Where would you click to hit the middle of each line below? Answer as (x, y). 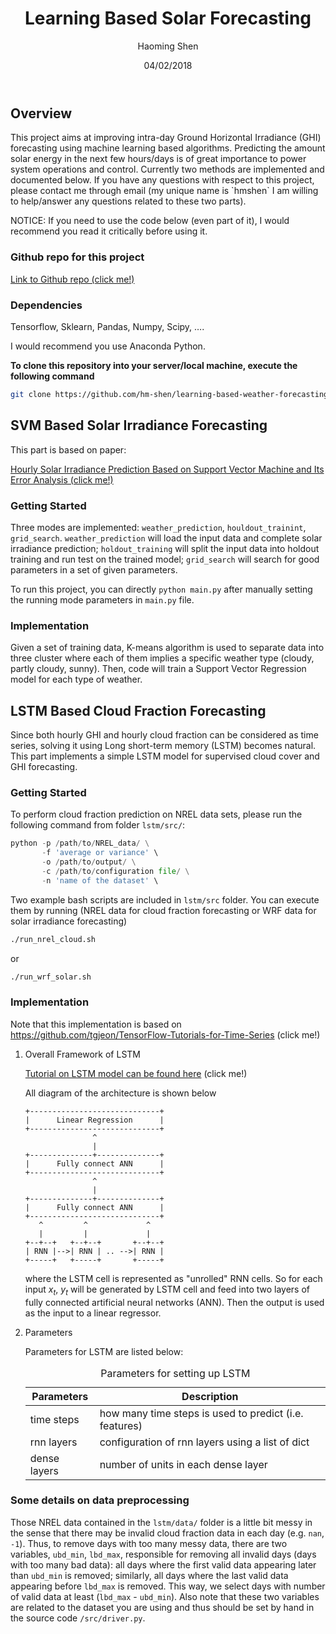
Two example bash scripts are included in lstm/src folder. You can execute (165, 899)
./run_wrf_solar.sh (51, 977)
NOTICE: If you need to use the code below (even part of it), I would (150, 221)
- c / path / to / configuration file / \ (115, 871)
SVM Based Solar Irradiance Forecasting (139, 425)
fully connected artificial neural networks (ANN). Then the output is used (174, 1302)
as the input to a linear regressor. (93, 1313)
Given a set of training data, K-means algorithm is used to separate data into (167, 648)
